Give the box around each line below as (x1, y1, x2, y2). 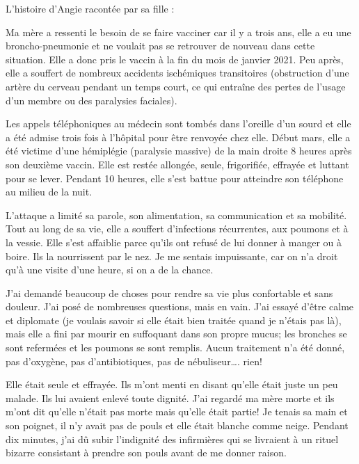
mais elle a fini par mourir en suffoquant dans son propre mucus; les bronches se (6, 326, 347, 341)
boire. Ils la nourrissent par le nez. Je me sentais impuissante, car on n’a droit (6, 248, 338, 263)
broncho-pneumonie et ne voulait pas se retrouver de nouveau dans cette (6, 38, 315, 53)
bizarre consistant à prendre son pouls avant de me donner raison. (6, 445, 287, 460)
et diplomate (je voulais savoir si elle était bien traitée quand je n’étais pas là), (6, 312, 342, 327)
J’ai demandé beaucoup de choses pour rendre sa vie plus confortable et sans (6, 285, 333, 300)
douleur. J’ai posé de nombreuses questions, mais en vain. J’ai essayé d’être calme (6, 299, 354, 314)
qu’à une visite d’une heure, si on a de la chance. (6, 262, 214, 277)
